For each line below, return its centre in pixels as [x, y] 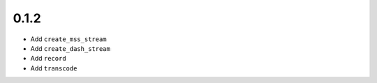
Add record [48, 59]
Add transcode [54, 68]
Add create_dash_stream [71, 48]
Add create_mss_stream [69, 39]
